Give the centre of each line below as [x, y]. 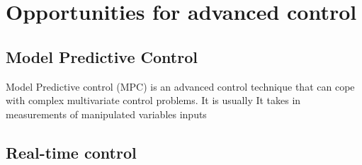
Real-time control [71, 152]
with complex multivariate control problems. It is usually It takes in [153, 100]
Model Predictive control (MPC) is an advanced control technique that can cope [180, 86]
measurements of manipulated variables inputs [106, 114]
